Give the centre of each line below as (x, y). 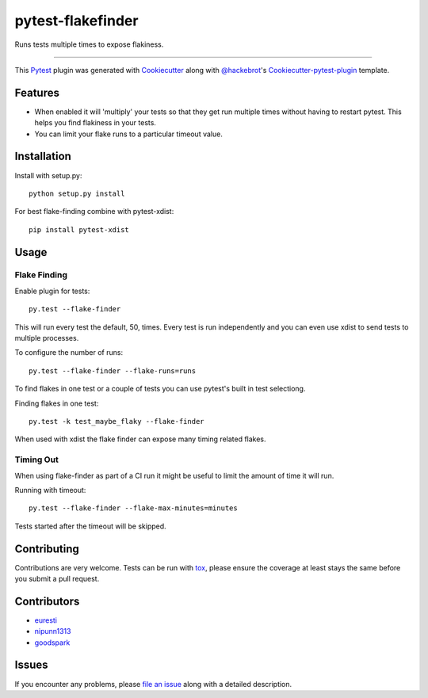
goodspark (52, 643)
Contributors (47, 601)
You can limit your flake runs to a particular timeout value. (129, 134)
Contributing (47, 549)
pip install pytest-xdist (79, 229)
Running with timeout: (50, 490)
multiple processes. (47, 338)
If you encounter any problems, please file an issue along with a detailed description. (153, 684)
